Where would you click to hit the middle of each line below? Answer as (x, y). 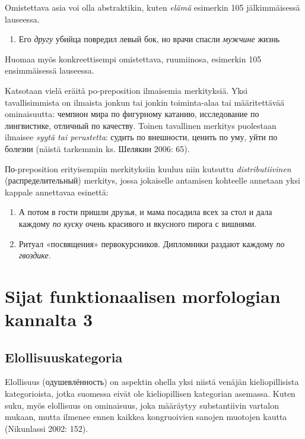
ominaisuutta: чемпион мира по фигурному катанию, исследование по (132, 114)
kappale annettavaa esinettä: (57, 192)
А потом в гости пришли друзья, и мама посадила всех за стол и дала (145, 212)
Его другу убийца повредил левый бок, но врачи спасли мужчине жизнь (149, 39)
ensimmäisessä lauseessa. (50, 70)
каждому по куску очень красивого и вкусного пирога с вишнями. (138, 223)
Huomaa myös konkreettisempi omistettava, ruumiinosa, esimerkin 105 (133, 59)
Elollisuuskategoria (64, 357)
